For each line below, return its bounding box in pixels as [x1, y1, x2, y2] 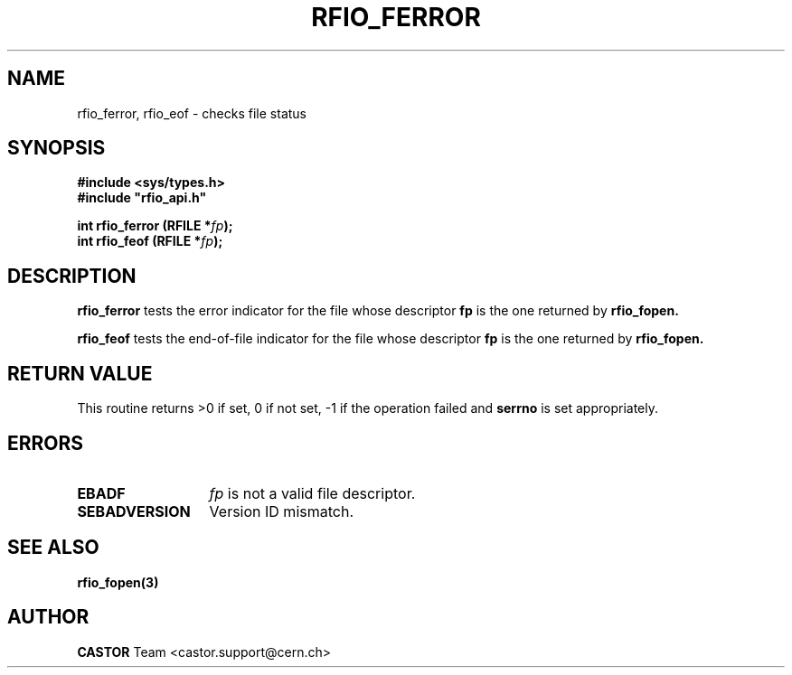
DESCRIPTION [7, 264, 137, 287]
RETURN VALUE [7, 361, 153, 385]
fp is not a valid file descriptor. [209, 483, 416, 502]
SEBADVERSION [77, 502, 191, 520]
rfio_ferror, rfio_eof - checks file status [77, 105, 307, 121]
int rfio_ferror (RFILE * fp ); [77, 218, 233, 234]
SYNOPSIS [7, 136, 106, 160]
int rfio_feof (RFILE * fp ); [77, 233, 223, 249]
